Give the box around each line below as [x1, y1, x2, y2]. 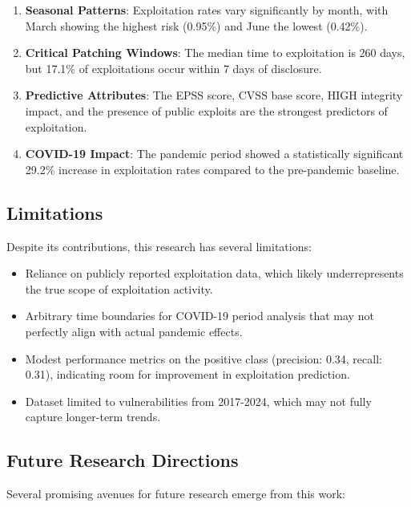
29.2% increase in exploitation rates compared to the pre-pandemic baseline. [25, 160, 400, 177]
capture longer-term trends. [25, 408, 161, 425]
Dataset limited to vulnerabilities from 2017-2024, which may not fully [25, 392, 372, 409]
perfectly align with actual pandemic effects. [25, 322, 243, 339]
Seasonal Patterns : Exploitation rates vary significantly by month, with [25, 2, 389, 18]
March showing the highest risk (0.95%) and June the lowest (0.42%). [25, 17, 368, 34]
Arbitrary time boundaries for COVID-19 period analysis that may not [25, 307, 374, 324]
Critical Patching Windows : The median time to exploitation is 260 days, [25, 44, 405, 61]
